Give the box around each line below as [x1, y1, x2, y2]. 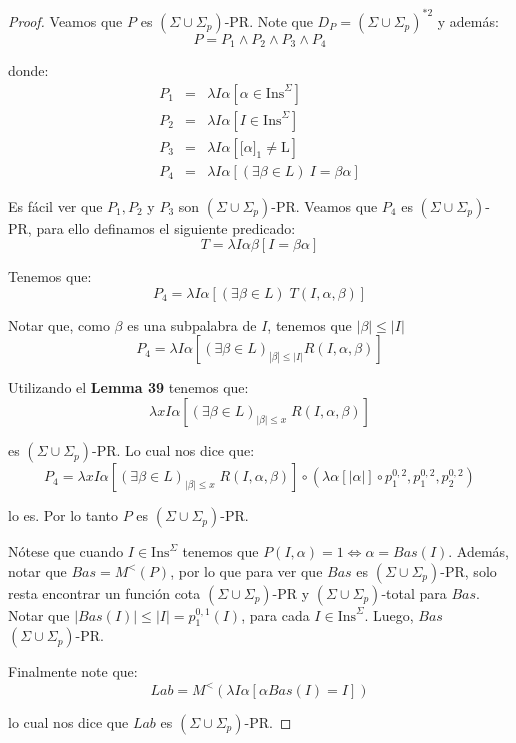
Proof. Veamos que [8, 10, 123, 31]
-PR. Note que [224, 10, 313, 31]
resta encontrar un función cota [8, 582, 201, 603]
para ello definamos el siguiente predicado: [36, 217, 296, 238]
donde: [8, 59, 49, 80]
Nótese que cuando [8, 541, 124, 562]
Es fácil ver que [8, 195, 103, 216]
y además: [437, 10, 499, 31]
